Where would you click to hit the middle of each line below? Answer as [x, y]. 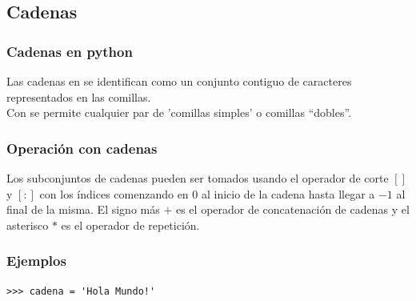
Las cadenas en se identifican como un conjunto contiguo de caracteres [179, 81]
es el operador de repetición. [130, 225]
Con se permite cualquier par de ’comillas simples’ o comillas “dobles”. [179, 112]
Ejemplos [36, 261]
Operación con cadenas [82, 148]
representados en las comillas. [79, 96]
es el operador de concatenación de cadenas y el [292, 209]
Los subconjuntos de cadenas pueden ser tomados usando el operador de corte [198, 178]
